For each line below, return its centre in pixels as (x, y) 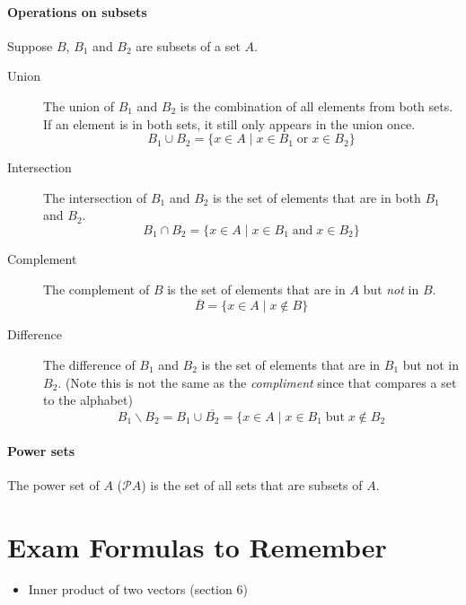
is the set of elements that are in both (317, 197)
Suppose (30, 45)
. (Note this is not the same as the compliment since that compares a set (257, 382)
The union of (79, 105)
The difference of (89, 364)
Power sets (41, 450)
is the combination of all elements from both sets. (317, 105)
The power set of (53, 484)
